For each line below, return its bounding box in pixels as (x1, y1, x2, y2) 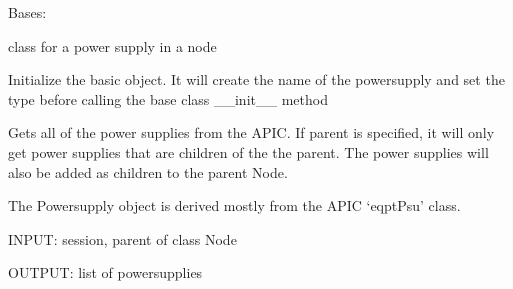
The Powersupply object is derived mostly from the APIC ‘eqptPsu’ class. (8, 195, 461, 216)
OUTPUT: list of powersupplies (8, 262, 203, 283)
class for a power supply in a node (8, 35, 217, 56)
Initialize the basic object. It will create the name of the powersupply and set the (8, 69, 505, 90)
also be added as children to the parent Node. (8, 161, 288, 182)
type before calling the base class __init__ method (8, 88, 328, 109)
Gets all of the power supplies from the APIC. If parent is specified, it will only (8, 122, 495, 143)
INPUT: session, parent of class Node (8, 228, 237, 249)
